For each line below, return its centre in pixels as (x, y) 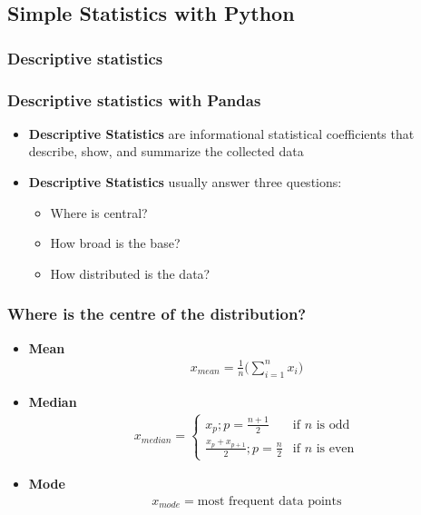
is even (335, 448)
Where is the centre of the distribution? (157, 314)
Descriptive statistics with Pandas (134, 99)
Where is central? (99, 212)
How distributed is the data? (130, 273)
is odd (333, 425)
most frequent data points (269, 501)
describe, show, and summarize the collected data (166, 151)
